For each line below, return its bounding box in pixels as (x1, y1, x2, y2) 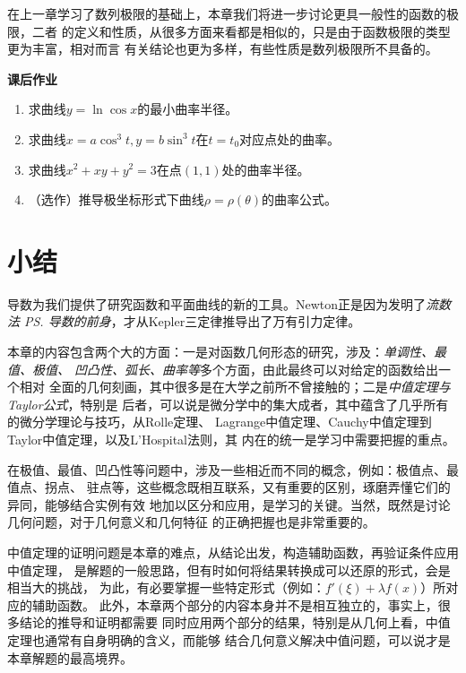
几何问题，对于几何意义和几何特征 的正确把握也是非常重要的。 (7, 513, 375, 531)
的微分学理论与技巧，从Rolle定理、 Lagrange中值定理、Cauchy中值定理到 (7, 412, 432, 431)
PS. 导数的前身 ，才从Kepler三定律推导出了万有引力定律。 (24, 312, 361, 331)
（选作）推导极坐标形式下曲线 (28, 190, 204, 209)
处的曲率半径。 (221, 160, 310, 178)
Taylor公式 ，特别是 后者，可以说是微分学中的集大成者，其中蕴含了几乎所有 (7, 394, 449, 413)
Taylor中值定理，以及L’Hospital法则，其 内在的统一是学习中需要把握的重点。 (7, 430, 455, 449)
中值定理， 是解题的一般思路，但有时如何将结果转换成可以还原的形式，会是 (7, 560, 451, 579)
